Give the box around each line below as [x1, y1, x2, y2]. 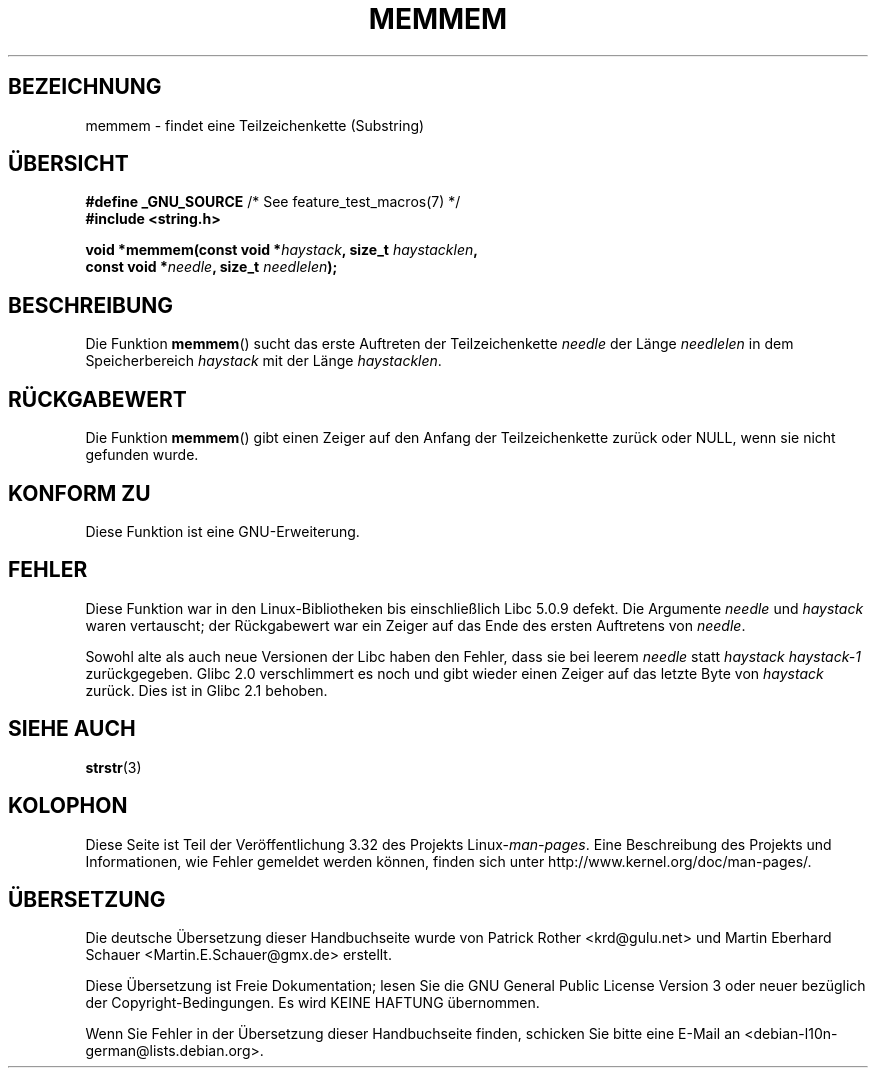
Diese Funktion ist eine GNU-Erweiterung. [85, 522, 360, 540]
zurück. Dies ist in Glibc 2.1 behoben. [85, 681, 328, 699]
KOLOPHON [8, 793, 128, 819]
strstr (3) [85, 758, 142, 776]
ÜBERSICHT [8, 151, 129, 177]
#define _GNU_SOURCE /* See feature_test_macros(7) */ [85, 193, 461, 211]
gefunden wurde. [85, 446, 199, 464]
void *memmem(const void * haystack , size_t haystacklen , [85, 241, 478, 259]
